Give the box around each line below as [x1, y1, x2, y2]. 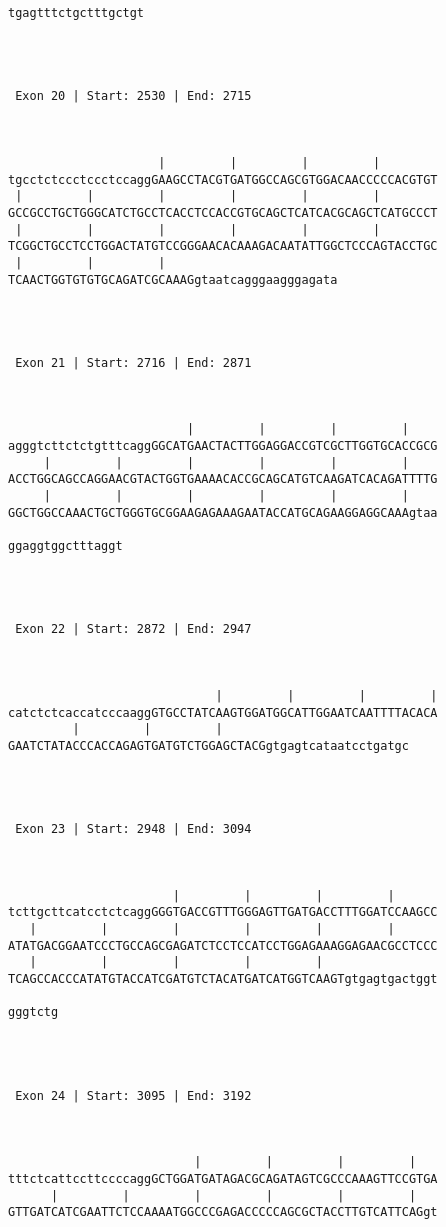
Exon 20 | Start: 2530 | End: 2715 [15, 89, 252, 104]
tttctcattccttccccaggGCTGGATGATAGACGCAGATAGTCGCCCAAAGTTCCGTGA [8, 1171, 438, 1186]
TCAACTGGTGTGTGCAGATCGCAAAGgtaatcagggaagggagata [8, 272, 338, 287]
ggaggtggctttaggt [8, 539, 123, 553]
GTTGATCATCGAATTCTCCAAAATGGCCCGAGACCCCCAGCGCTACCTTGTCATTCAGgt [8, 1205, 438, 1220]
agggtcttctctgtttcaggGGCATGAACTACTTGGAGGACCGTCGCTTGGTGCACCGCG [8, 439, 438, 454]
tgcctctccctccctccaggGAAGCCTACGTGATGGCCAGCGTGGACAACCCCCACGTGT [8, 172, 438, 187]
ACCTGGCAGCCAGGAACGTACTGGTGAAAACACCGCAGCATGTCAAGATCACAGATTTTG [8, 472, 438, 487]
